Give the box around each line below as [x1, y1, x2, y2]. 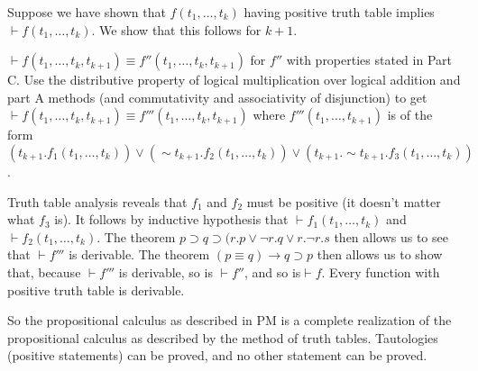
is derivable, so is [118, 262, 213, 281]
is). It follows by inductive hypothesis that [54, 210, 289, 229]
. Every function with [321, 262, 440, 281]
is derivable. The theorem [69, 245, 210, 264]
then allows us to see [334, 227, 448, 246]
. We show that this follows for [91, 20, 262, 39]
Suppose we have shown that [7, 3, 166, 21]
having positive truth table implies [244, 3, 435, 21]
